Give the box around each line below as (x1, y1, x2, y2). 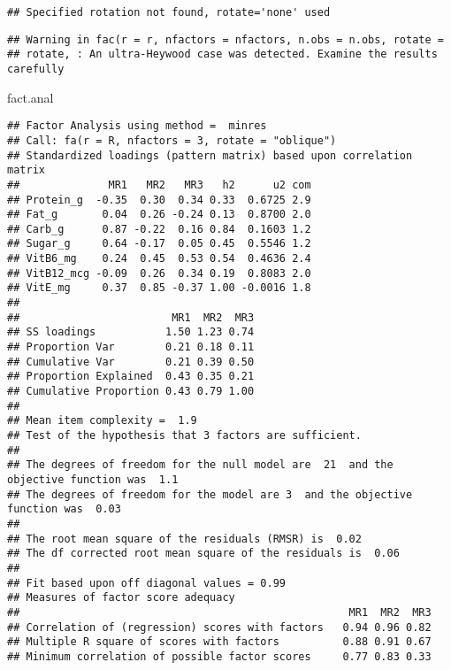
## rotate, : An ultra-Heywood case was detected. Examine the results (7, 48, 438, 61)
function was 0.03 (7, 503, 121, 516)
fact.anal (7, 88, 54, 106)
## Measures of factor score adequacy (7, 591, 235, 605)
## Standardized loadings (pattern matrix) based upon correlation (7, 149, 413, 162)
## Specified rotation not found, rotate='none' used (7, 6, 331, 19)
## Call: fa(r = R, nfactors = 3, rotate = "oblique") (7, 134, 337, 147)
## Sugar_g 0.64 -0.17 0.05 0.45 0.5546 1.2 (7, 237, 311, 250)
